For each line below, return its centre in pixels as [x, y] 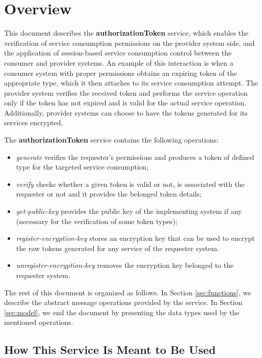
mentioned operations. [39, 322]
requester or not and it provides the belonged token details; [109, 194]
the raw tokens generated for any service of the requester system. [117, 248]
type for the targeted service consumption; [82, 167]
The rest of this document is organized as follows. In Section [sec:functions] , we [128, 292]
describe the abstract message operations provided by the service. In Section [123, 302]
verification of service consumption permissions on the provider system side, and [129, 43]
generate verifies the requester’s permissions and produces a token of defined [135, 157]
